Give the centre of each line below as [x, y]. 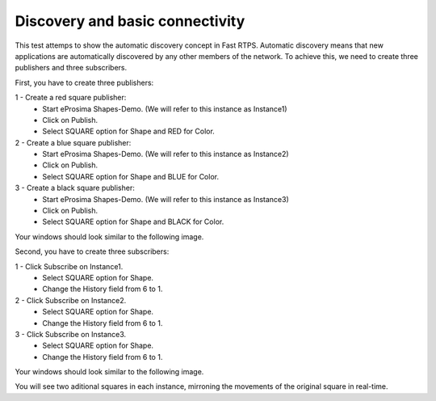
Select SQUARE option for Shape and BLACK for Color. [133, 222]
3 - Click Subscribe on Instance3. [71, 334]
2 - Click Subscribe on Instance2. [71, 300]
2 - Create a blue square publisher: [73, 142]
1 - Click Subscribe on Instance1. [69, 266]
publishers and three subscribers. [71, 68]
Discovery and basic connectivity [130, 21]
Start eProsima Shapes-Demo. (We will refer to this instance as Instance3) [166, 199]
